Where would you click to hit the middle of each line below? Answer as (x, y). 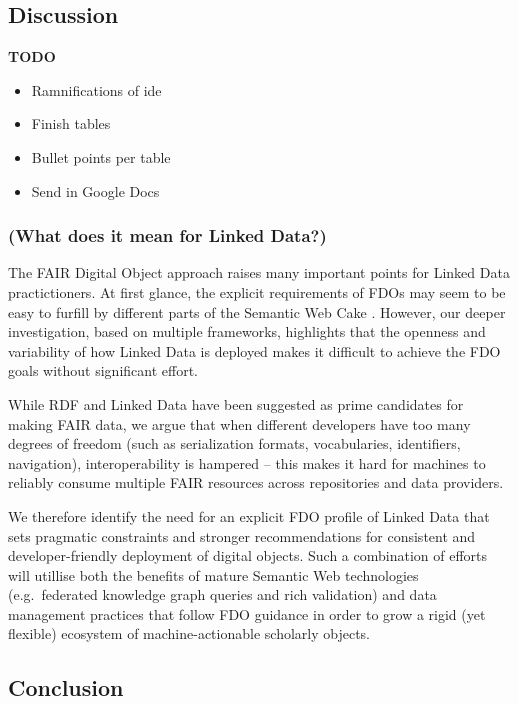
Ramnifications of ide (96, 89)
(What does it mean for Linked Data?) (167, 235)
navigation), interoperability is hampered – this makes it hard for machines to (247, 462)
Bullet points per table (101, 156)
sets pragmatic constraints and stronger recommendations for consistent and (242, 535)
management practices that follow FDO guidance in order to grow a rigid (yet (247, 613)
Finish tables (71, 123)
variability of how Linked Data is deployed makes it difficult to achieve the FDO (254, 350)
